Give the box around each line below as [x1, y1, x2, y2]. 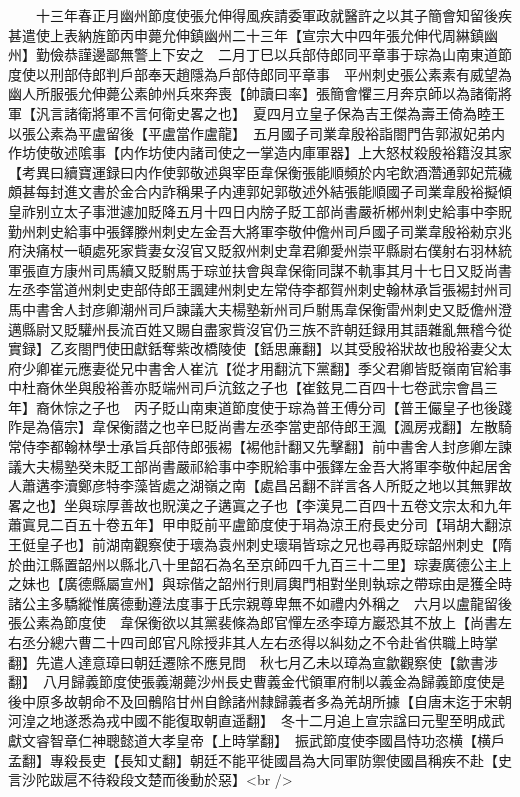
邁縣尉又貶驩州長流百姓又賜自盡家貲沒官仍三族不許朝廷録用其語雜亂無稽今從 [8, 318, 512, 339]
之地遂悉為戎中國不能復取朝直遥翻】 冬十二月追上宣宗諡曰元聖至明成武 [35, 710, 505, 731]
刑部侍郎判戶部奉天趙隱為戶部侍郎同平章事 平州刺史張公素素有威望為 [49, 63, 512, 84]
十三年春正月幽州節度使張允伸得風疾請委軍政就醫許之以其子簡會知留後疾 [35, 5, 512, 25]
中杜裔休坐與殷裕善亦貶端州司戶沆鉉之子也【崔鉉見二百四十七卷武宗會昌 [8, 377, 484, 398]
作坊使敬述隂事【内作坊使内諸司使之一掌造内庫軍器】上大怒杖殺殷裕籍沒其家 [8, 142, 512, 163]
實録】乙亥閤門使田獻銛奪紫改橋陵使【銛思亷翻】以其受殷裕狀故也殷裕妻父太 [8, 338, 512, 359]
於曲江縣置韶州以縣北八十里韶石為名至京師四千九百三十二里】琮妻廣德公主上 [8, 553, 512, 574]
